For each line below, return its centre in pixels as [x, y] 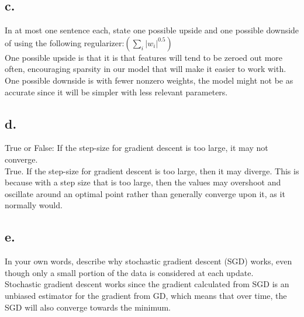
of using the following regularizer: [65, 42]
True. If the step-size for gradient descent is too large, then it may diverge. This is [152, 170]
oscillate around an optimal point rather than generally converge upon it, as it [145, 193]
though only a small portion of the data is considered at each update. [129, 272]
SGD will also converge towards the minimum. [88, 307]
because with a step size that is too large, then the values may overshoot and [143, 182]
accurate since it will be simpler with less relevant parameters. [116, 92]
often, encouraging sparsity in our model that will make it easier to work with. [146, 69]
